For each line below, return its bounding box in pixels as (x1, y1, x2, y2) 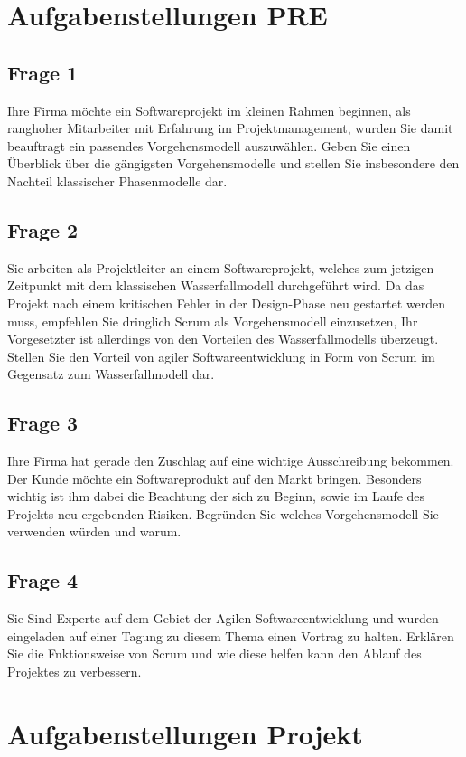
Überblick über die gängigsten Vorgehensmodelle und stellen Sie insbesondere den (7, 154, 460, 173)
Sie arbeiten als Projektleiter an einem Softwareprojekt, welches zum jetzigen (7, 258, 434, 277)
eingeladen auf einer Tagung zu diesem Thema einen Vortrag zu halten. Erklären (7, 626, 454, 645)
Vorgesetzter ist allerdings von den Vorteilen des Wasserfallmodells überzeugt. (7, 329, 439, 348)
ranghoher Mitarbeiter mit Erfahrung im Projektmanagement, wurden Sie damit (7, 118, 453, 137)
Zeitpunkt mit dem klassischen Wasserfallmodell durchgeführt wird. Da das (7, 276, 424, 295)
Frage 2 (7, 215, 79, 243)
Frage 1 (7, 58, 79, 86)
